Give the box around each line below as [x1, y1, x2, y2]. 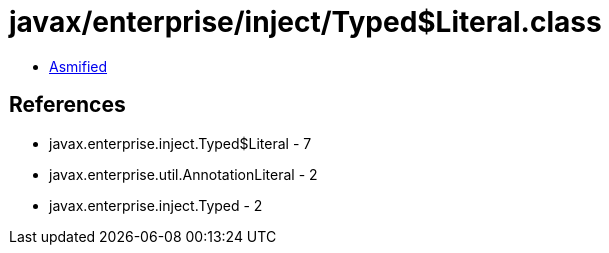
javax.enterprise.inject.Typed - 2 [49, 196, 263, 214]
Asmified [49, 57, 108, 75]
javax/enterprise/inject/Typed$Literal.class [9, 5, 602, 39]
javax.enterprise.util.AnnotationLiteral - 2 [49, 165, 318, 183]
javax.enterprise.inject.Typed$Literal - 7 [49, 134, 312, 152]
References [9, 92, 126, 118]
